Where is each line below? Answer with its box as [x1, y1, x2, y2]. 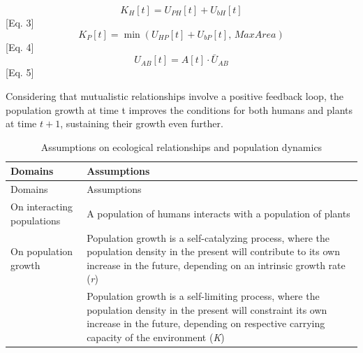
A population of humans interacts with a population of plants [87, 206, 350, 220]
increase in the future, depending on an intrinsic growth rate [87, 257, 346, 272]
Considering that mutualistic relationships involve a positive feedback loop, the [6, 89, 343, 103]
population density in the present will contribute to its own [87, 244, 340, 259]
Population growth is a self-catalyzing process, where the [87, 230, 330, 245]
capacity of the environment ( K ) [87, 329, 225, 344]
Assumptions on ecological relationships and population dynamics [40, 139, 323, 154]
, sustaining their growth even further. [60, 116, 223, 131]
